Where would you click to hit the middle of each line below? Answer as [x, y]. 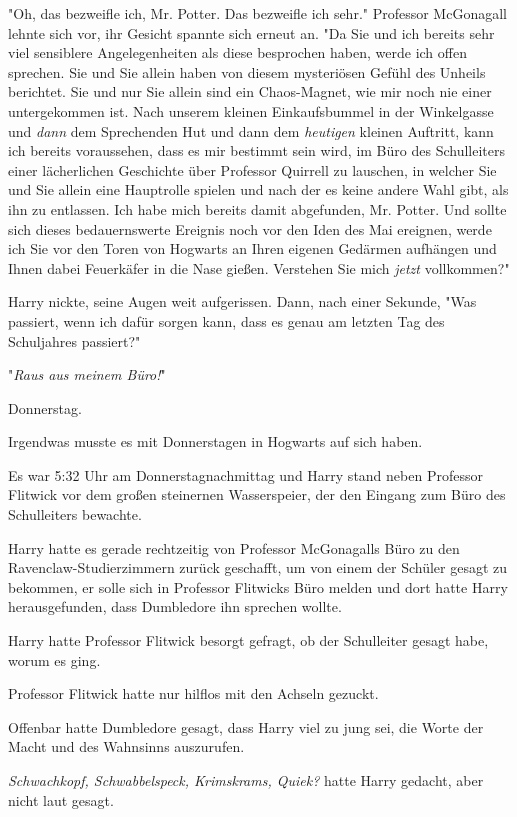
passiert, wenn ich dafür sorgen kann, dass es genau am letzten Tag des [226, 320]
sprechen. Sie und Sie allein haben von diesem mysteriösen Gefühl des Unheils [247, 71]
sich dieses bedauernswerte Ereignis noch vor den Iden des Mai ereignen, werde [250, 228]
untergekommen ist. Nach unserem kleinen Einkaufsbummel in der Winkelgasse [251, 110]
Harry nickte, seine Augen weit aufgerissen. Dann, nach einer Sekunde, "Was [242, 301]
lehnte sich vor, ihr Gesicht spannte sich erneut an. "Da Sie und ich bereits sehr [251, 32]
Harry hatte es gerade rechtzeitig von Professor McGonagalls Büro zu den [234, 547]
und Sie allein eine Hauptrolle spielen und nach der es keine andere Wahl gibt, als [258, 189]
